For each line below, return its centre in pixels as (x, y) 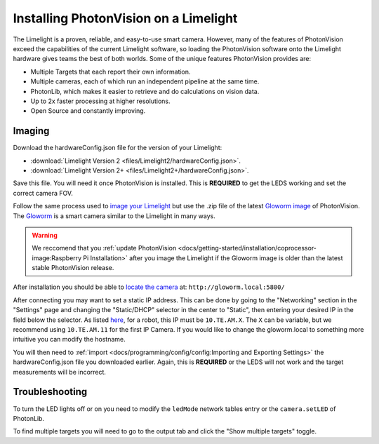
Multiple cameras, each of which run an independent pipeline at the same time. (145, 81)
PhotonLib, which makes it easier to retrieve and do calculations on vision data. (145, 91)
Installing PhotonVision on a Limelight (125, 18)
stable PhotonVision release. (73, 268)
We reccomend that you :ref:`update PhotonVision (104, 248)
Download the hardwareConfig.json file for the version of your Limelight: (118, 148)
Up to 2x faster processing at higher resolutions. (100, 101)
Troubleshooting (50, 392)
